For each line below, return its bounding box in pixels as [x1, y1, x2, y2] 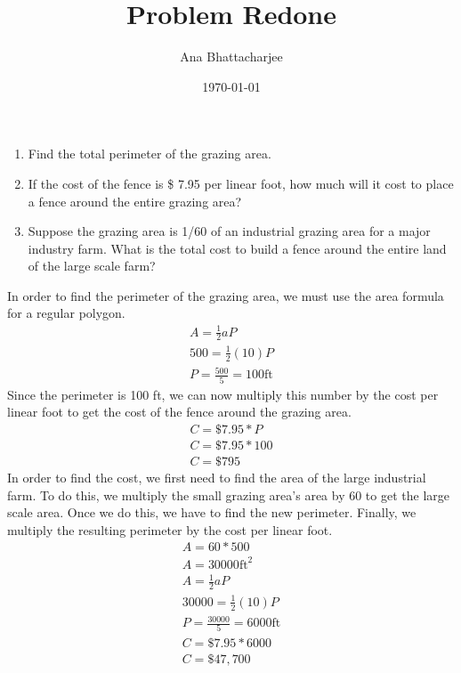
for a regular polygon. [7, 304, 125, 322]
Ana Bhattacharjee [180, 47, 283, 66]
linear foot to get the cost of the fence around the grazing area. [7, 402, 352, 421]
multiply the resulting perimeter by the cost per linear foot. [7, 520, 333, 539]
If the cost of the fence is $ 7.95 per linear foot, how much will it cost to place [28, 174, 454, 192]
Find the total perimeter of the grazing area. [28, 144, 271, 163]
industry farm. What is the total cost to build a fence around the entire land [28, 239, 447, 257]
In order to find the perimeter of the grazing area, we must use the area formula [7, 286, 444, 304]
